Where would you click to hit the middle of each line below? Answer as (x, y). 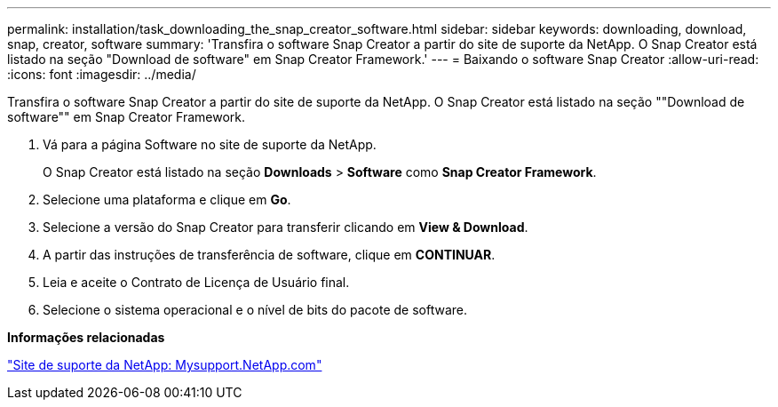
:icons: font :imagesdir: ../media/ (102, 74)
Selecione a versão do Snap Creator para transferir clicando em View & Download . (286, 227)
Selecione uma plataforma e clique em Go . (167, 200)
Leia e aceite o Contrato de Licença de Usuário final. (196, 282)
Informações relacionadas (86, 337)
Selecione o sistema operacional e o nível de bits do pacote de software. (255, 310)
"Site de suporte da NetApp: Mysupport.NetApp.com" (165, 365)
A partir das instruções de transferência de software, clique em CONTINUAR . (269, 255)
